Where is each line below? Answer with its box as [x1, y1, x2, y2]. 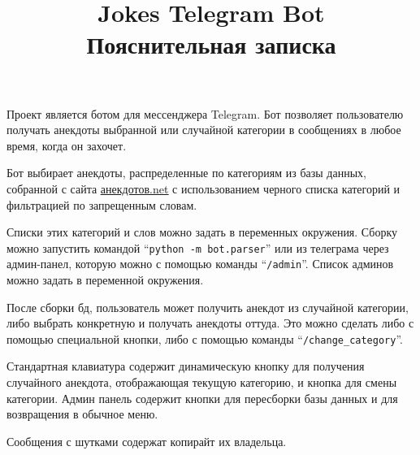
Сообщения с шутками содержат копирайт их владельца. [6, 432, 287, 449]
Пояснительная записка [86, 28, 336, 61]
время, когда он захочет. [6, 136, 127, 154]
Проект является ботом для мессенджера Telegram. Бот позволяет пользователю [6, 105, 404, 122]
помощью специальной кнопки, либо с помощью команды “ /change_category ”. [6, 330, 403, 347]
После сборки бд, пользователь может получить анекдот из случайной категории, [6, 298, 409, 315]
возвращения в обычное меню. [6, 405, 158, 422]
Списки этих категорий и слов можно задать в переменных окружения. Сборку [6, 223, 398, 240]
